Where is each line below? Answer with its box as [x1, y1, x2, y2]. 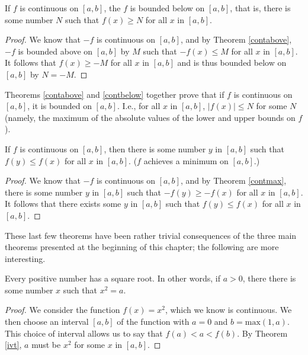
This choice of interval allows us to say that [5, 327, 163, 339]
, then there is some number [104, 142, 206, 155]
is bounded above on [18, 44, 93, 57]
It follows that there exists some [5, 197, 121, 210]
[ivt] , [5, 338, 22, 351]
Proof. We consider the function [5, 303, 120, 316]
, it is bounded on [27, 100, 92, 112]
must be [31, 338, 61, 351]
